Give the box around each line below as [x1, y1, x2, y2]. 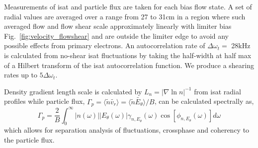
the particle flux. [4, 134, 55, 145]
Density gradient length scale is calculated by [4, 86, 142, 96]
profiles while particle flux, [4, 96, 85, 106]
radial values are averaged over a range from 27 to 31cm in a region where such [4, 11, 246, 21]
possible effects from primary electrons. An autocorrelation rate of [4, 40, 205, 51]
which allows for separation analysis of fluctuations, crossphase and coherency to [4, 125, 250, 135]
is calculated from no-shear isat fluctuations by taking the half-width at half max [4, 50, 252, 60]
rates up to [4, 70, 38, 80]
